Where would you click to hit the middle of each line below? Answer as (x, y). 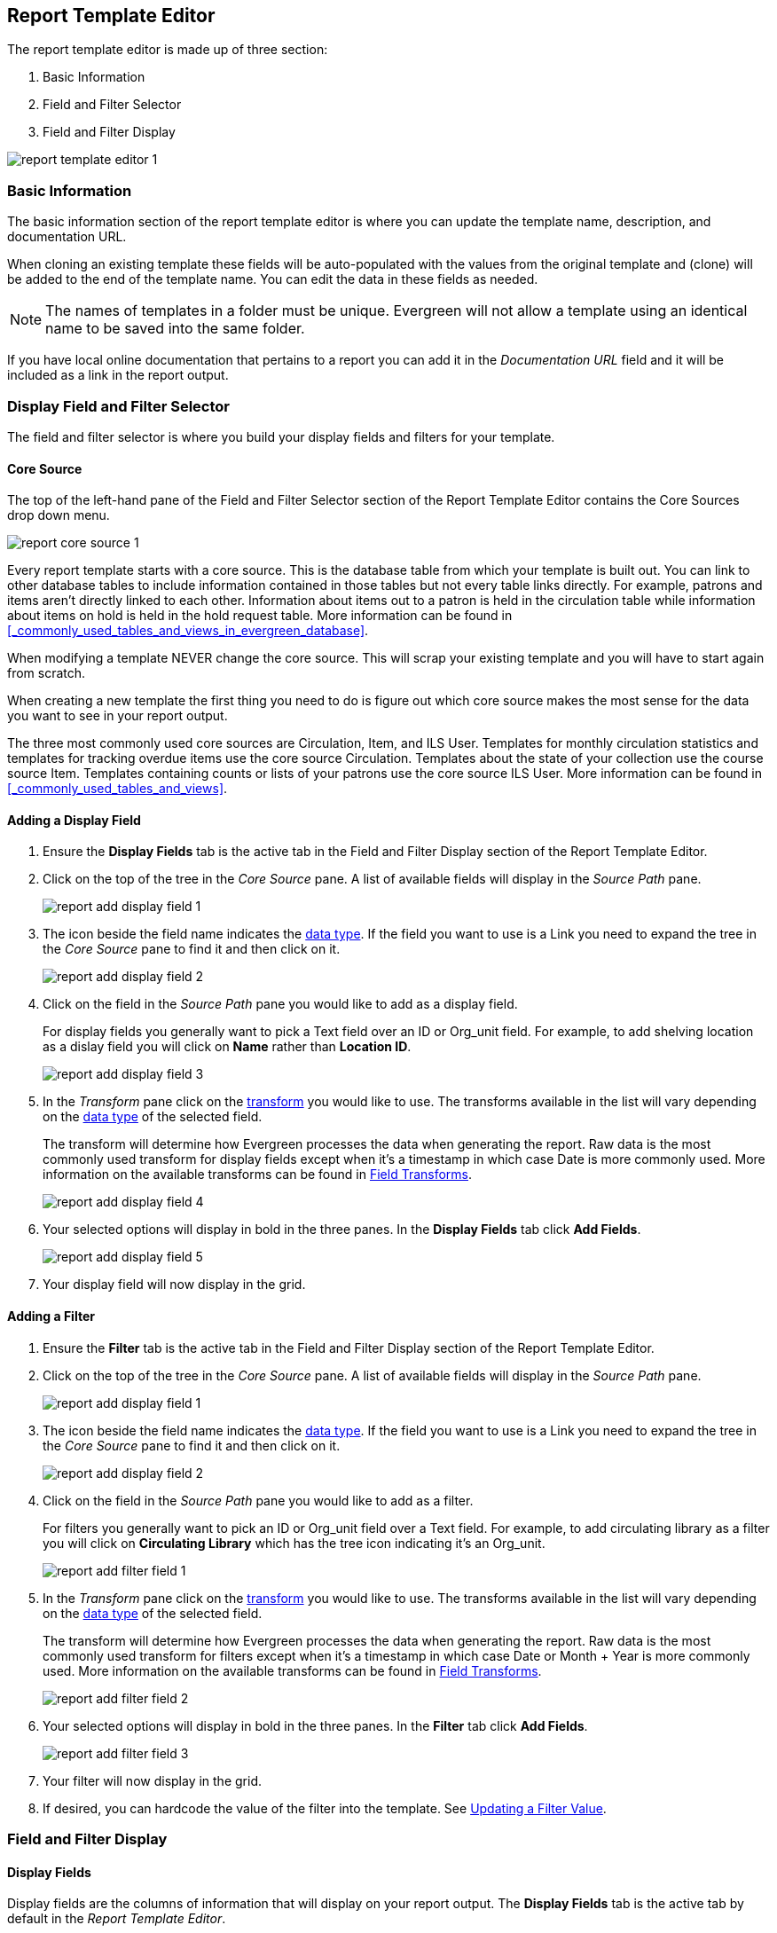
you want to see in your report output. (118, 716)
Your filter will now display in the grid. (152, 1780)
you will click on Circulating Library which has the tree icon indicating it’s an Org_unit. (294, 1543)
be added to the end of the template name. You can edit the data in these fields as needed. (273, 279)
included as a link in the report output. (118, 375)
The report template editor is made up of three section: (168, 50)
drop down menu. (59, 515)
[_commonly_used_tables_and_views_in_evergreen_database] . (188, 631)
